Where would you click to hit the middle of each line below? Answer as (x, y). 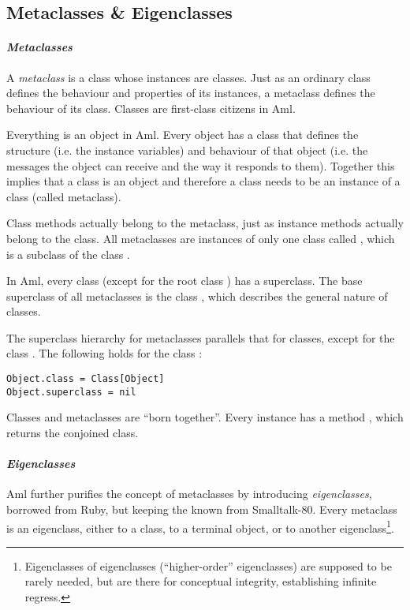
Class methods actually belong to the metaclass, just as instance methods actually (205, 223)
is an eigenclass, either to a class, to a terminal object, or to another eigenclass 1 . (200, 526)
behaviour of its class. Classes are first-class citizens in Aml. (151, 108)
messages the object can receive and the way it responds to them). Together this (201, 165)
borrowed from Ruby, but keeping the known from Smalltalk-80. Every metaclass (202, 509)
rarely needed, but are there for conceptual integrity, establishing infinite (201, 581)
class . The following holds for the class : (104, 353)
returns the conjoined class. (73, 432)
